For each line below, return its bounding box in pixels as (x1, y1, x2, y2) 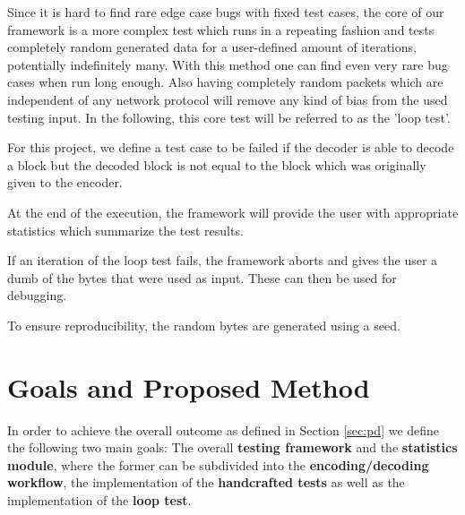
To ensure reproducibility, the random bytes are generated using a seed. (7, 315, 400, 334)
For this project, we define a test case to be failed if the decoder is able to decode (7, 138, 454, 157)
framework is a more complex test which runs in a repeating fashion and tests (7, 20, 435, 39)
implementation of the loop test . (7, 491, 192, 509)
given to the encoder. (7, 173, 123, 192)
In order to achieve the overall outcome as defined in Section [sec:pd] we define (7, 420, 440, 439)
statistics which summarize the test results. (7, 220, 244, 239)
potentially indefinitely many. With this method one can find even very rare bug (7, 55, 448, 73)
